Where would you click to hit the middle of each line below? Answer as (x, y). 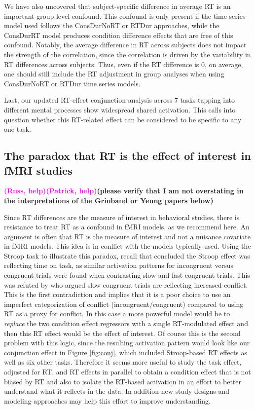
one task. (18, 129)
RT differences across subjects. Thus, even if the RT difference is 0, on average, (124, 64)
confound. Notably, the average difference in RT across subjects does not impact (125, 45)
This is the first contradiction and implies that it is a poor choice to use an (117, 294)
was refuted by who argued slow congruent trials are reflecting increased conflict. (126, 284)
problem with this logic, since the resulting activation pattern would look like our (127, 343)
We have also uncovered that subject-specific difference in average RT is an (117, 6)
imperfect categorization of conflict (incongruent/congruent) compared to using (124, 304)
